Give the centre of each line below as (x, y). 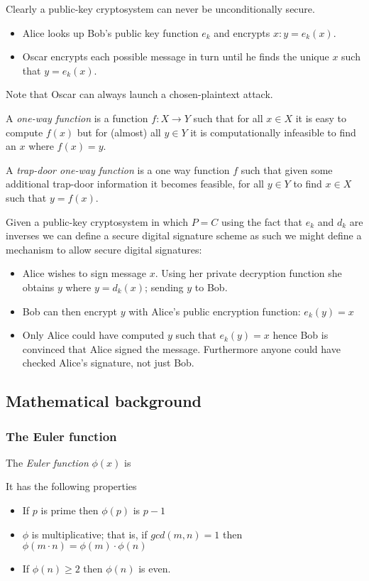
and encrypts (242, 32)
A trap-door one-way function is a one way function (118, 169)
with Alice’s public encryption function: (215, 311)
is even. (155, 569)
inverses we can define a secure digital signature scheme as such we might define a (184, 235)
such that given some (287, 169)
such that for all (228, 118)
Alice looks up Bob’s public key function (110, 32)
